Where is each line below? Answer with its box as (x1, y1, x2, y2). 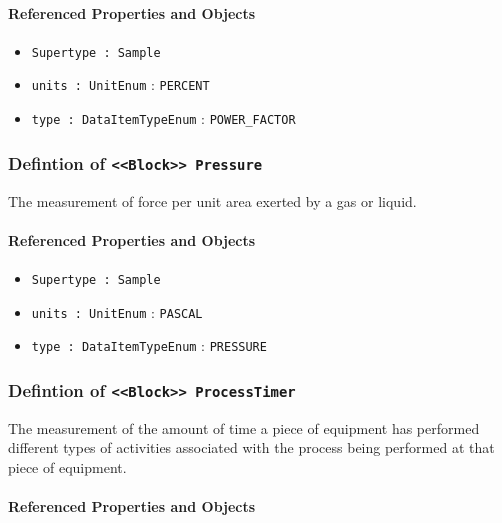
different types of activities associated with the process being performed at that (8, 437, 495, 458)
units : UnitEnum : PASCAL (31, 301, 203, 322)
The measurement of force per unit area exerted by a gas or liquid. (8, 190, 417, 211)
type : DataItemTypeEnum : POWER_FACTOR (31, 108, 296, 129)
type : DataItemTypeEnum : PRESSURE (31, 335, 267, 356)
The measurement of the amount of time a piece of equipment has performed (8, 417, 480, 438)
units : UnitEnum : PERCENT (31, 74, 210, 95)
